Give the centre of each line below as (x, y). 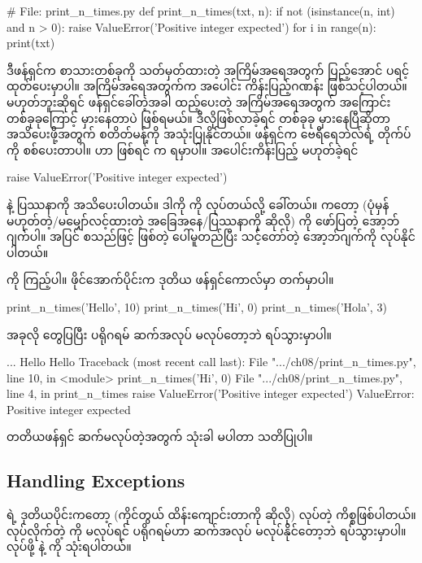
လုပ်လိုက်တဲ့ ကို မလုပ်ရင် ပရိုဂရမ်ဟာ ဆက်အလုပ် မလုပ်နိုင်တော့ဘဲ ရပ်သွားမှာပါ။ (207, 530)
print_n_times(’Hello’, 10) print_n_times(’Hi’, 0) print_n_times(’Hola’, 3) (197, 306)
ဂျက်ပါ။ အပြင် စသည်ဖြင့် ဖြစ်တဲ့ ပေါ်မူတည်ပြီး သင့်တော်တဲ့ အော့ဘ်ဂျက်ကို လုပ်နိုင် (211, 236)
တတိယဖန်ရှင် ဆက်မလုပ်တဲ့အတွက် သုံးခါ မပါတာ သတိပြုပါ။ (160, 436)
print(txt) (31, 43)
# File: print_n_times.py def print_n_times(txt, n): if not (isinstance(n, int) (201, 11)
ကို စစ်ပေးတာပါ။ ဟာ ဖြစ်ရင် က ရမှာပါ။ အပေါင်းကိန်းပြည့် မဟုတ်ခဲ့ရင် (183, 149)
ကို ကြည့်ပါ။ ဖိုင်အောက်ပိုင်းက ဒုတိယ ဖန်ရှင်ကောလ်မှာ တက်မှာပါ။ (170, 279)
